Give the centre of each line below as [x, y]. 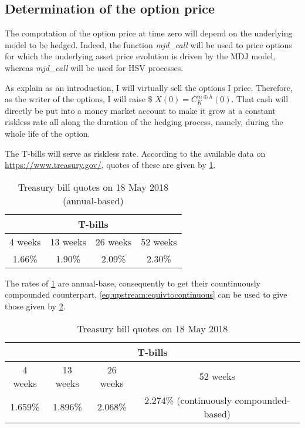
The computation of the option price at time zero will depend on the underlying [149, 33]
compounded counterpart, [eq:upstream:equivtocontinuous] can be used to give [146, 294]
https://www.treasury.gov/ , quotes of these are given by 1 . [110, 165]
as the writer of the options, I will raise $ [79, 99]
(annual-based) [93, 200]
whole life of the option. [48, 133]
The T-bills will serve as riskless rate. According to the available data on [135, 153]
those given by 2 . [35, 306]
